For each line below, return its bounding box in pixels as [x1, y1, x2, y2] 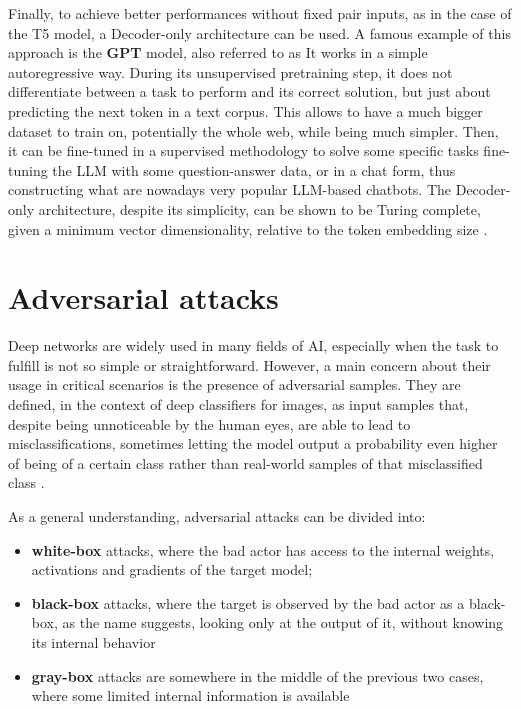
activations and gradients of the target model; [31, 559, 313, 580]
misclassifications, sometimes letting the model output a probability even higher [8, 433, 498, 454]
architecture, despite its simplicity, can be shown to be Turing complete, [38, 198, 481, 219]
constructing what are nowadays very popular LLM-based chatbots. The [8, 179, 452, 200]
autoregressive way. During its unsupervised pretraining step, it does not [8, 61, 453, 82]
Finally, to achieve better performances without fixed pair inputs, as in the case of [8, 3, 512, 23]
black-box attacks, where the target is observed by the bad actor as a [31, 592, 465, 613]
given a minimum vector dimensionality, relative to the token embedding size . [8, 218, 488, 239]
